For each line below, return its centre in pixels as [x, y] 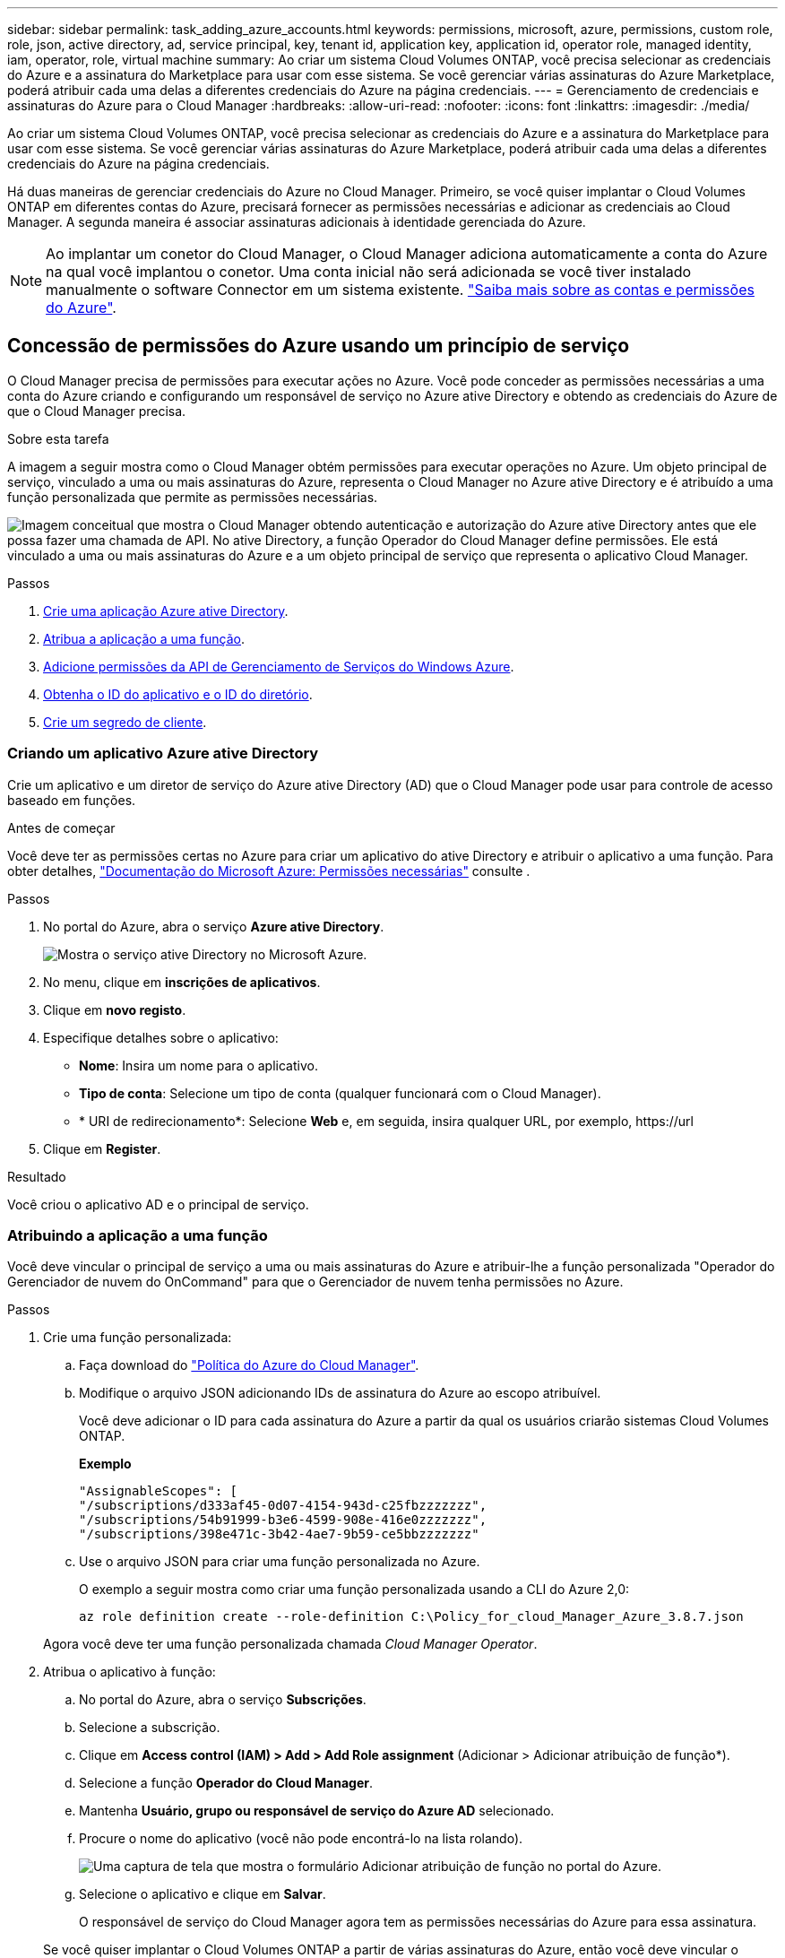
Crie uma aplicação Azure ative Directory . [166, 611]
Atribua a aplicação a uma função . [144, 638]
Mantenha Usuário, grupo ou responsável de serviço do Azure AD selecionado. [317, 1811]
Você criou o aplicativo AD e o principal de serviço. [158, 1204]
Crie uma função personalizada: [138, 1338]
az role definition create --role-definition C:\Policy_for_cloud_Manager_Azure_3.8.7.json [411, 1617]
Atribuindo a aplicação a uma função [138, 1235]
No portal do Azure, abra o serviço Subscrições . [223, 1700]
